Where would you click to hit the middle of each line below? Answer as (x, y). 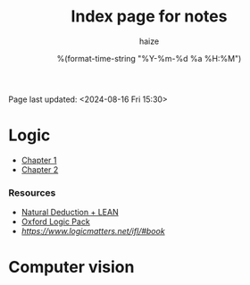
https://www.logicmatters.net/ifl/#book (93, 231)
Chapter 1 (39, 160)
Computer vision (71, 268)
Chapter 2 (40, 169)
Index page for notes (149, 17)
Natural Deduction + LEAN (70, 213)
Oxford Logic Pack (55, 222)
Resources (32, 192)
